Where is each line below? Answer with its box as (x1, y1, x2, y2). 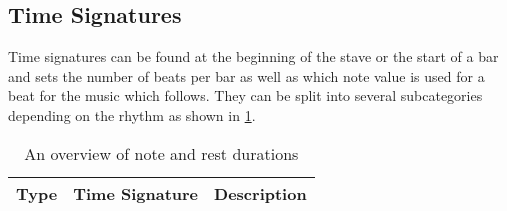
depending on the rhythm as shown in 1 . (8, 104, 256, 125)
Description (214, 181, 307, 205)
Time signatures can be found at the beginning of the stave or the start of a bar (8, 46, 499, 67)
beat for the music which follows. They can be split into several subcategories (8, 85, 483, 106)
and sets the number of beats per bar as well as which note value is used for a (8, 65, 485, 86)
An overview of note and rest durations (24, 141, 299, 165)
